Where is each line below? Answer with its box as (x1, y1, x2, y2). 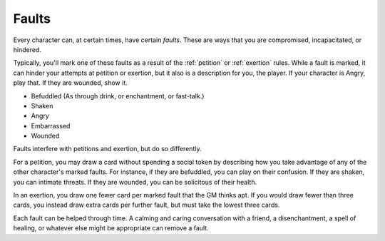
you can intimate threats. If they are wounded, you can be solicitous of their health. (13, 178, 257, 186)
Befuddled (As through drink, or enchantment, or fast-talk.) (31, 91, 205, 100)
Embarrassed (31, 121, 71, 130)
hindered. (13, 45, 42, 53)
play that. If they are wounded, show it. (13, 78, 128, 87)
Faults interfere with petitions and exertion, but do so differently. (13, 145, 202, 153)
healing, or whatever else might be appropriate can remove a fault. (13, 224, 210, 232)
